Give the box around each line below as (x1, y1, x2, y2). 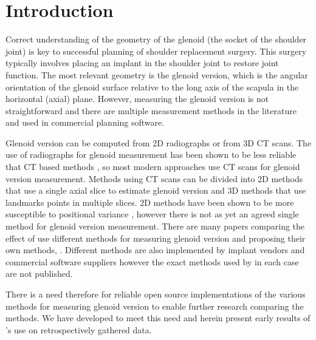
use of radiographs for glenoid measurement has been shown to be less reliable (5, 148, 297, 161)
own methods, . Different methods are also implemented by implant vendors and (5, 243, 305, 256)
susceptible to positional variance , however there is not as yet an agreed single (5, 208, 299, 220)
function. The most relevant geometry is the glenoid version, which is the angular (5, 68, 308, 81)
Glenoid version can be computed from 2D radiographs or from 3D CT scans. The (5, 136, 312, 149)
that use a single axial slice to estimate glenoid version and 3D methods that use (5, 184, 306, 197)
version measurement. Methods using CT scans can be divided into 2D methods (5, 172, 303, 185)
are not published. (5, 267, 73, 280)
